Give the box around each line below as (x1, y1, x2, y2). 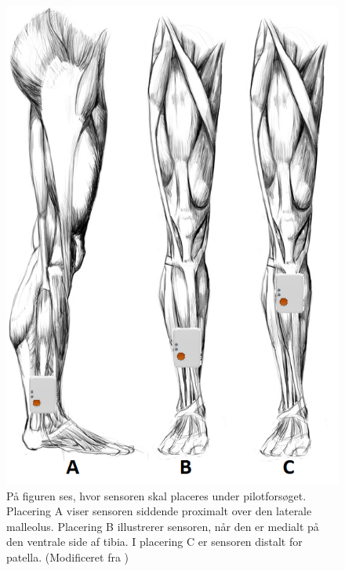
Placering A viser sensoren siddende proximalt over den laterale (6, 503, 312, 519)
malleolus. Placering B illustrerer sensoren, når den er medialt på (6, 518, 319, 534)
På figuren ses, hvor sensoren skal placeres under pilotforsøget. (6, 487, 307, 503)
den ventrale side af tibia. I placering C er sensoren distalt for (6, 533, 303, 550)
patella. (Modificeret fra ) (6, 548, 129, 565)
